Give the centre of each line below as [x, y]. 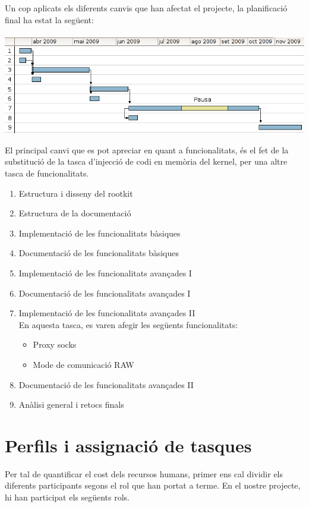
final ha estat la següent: [49, 19]
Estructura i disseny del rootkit [76, 193]
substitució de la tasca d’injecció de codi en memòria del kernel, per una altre [146, 161]
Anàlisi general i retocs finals [71, 404]
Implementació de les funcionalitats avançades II [107, 313]
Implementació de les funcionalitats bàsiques [100, 233]
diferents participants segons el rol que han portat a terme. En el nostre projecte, [153, 485]
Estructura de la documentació [75, 213]
